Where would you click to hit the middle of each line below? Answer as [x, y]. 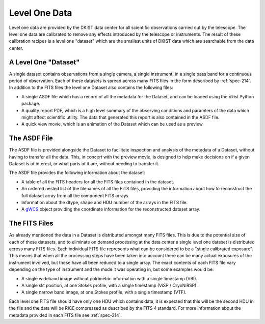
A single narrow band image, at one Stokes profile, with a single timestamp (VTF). [104, 292]
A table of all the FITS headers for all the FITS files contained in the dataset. [98, 181]
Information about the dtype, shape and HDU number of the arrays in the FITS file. [105, 202]
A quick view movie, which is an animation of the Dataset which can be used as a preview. [112, 124]
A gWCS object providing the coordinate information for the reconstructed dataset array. [111, 209]
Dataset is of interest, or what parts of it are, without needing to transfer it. [84, 164]
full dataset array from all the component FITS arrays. [76, 195]
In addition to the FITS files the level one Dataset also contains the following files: [91, 88]
